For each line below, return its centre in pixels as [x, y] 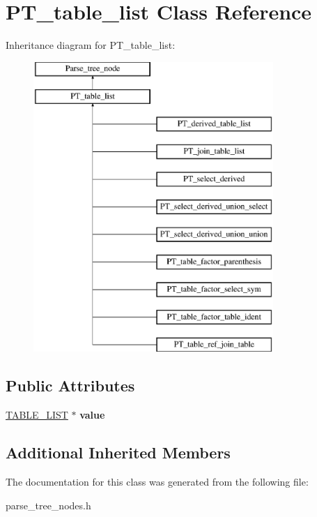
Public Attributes [70, 385]
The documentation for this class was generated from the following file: [157, 482]
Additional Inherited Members [118, 452]
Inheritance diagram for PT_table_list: [91, 45]
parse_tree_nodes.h [48, 505]
